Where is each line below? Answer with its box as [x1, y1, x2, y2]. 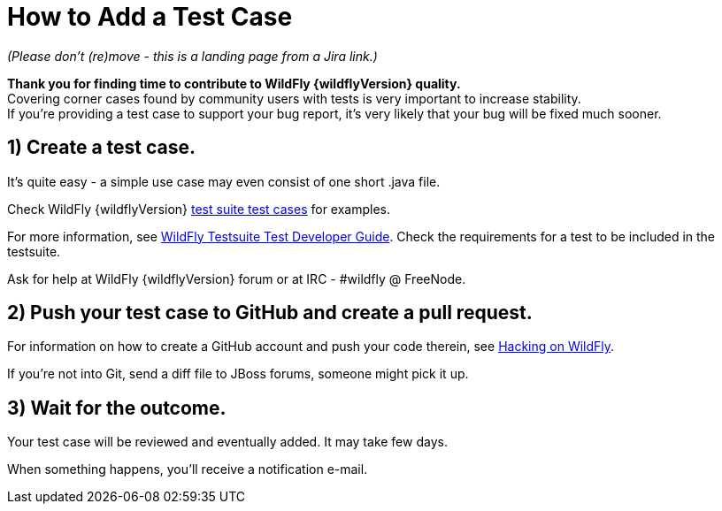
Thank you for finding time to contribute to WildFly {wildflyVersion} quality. [7, 75, 461, 91]
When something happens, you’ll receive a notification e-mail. [7, 461, 368, 477]
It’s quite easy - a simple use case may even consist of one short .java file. [7, 173, 441, 189]
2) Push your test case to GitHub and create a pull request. [7, 301, 533, 324]
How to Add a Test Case [7, 2, 293, 32]
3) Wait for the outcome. [7, 396, 227, 419]
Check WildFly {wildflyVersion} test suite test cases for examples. [7, 201, 391, 217]
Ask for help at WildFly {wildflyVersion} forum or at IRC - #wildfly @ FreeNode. [7, 271, 466, 286]
